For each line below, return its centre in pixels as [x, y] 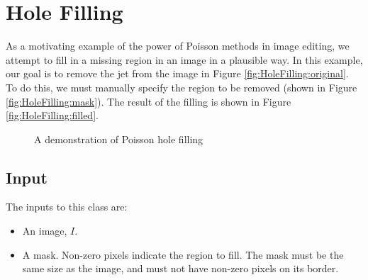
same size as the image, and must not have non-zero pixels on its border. [180, 268]
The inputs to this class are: [67, 207]
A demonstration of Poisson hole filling [119, 139]
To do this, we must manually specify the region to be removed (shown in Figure [182, 87]
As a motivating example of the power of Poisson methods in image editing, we [178, 46]
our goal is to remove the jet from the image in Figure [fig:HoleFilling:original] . [177, 73]
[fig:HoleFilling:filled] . [52, 115]
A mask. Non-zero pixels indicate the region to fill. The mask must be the [183, 254]
